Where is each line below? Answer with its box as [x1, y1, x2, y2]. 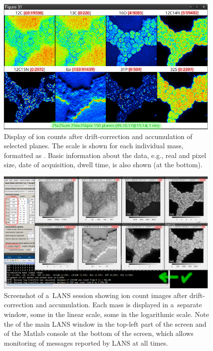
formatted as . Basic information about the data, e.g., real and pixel [4, 150, 206, 160]
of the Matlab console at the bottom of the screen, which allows [4, 328, 194, 338]
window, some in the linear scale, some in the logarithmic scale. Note [4, 309, 209, 319]
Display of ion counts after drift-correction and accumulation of [4, 131, 193, 141]
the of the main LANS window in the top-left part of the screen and [4, 318, 207, 329]
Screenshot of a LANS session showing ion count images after [4, 290, 187, 300]
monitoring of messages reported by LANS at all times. [4, 337, 168, 348]
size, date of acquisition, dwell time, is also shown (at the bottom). [4, 159, 203, 170]
